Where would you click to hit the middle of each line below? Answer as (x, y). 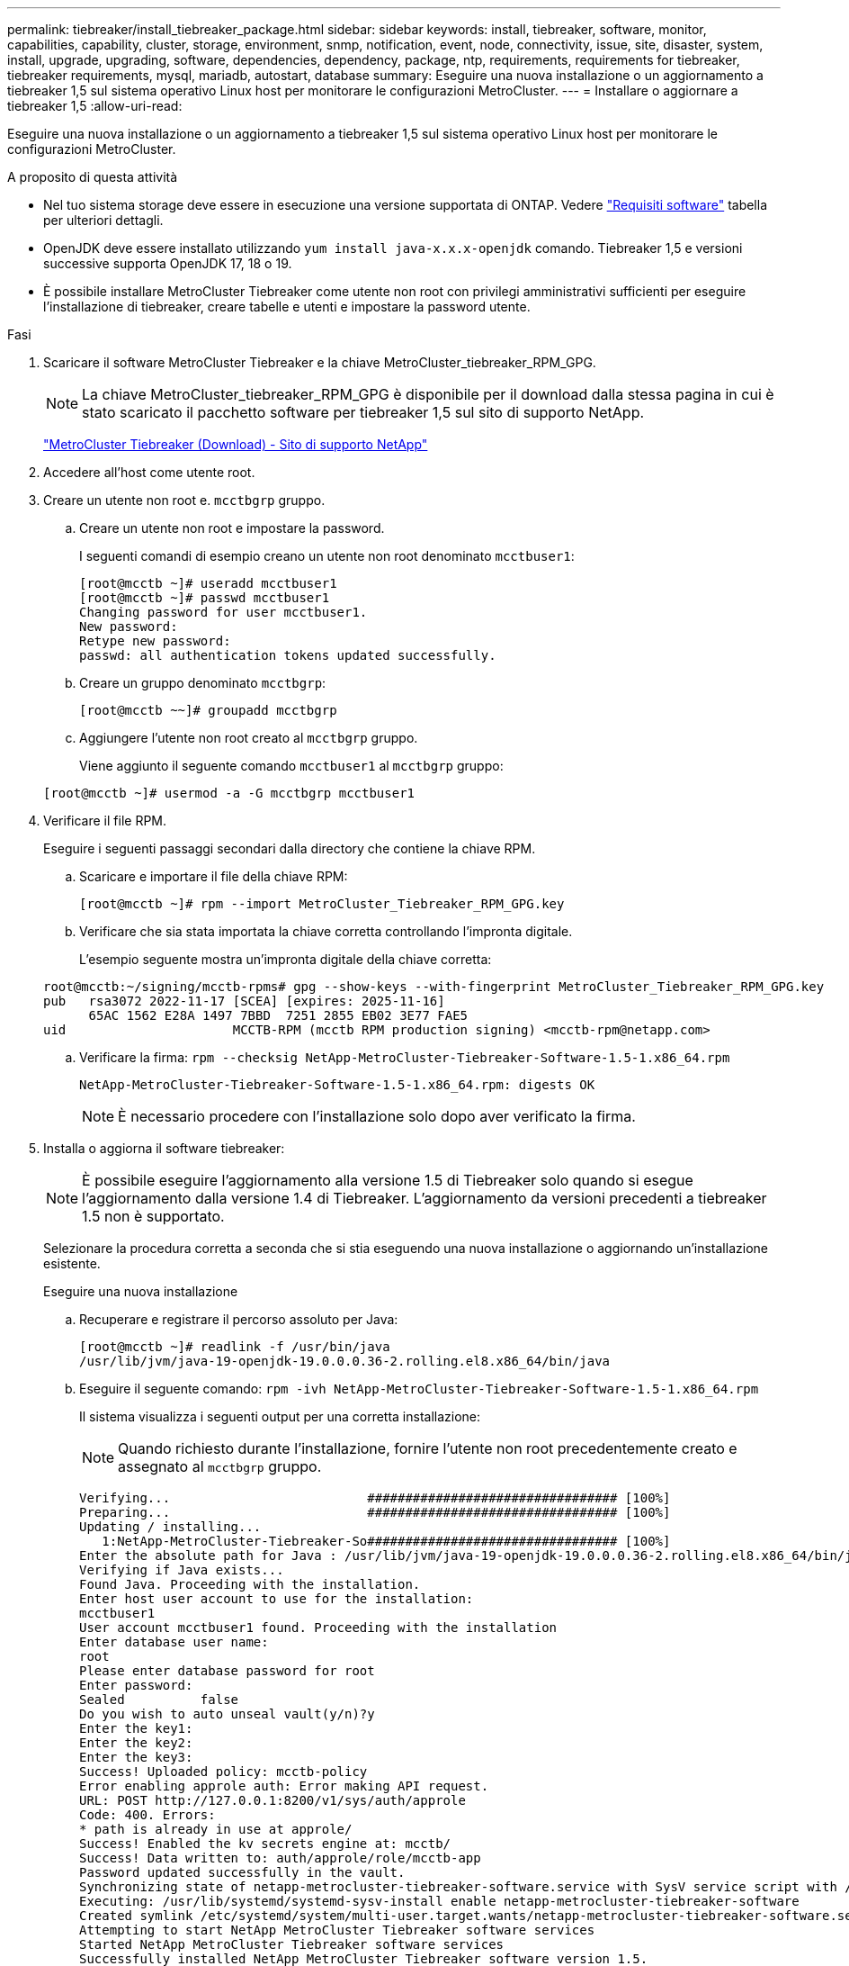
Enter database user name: (174, 1642)
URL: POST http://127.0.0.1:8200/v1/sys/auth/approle (273, 1800)
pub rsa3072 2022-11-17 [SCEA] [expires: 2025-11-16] (244, 1001)
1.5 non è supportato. (153, 1216)
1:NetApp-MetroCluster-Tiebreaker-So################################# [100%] (386, 1541)
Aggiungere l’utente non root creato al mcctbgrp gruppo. (249, 738)
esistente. (72, 1263)
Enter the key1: (136, 1728)
